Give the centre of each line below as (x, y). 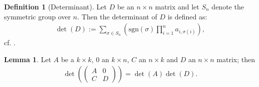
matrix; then (236, 59)
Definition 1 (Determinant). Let (55, 6)
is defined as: (187, 16)
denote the (228, 6)
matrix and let (177, 6)
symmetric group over (38, 16)
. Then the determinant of (117, 16)
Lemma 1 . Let (28, 59)
